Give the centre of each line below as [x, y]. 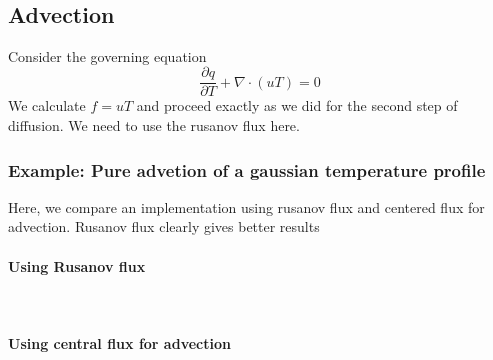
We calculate [47, 105]
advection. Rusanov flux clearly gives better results [164, 226]
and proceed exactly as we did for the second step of [297, 105]
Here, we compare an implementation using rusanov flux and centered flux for [246, 206]
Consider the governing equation [107, 55]
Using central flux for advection [119, 343]
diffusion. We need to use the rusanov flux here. [154, 125]
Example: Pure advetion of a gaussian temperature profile [247, 169]
